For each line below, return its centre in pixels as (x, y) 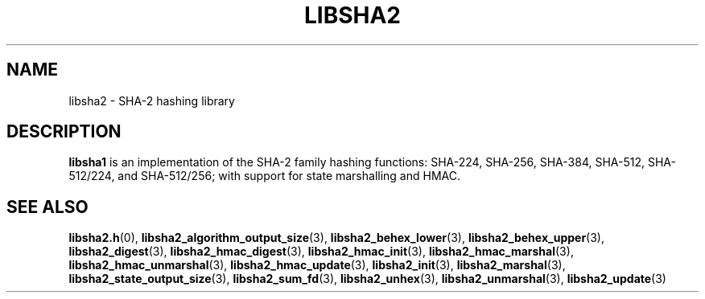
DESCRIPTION (64, 132)
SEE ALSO (47, 207)
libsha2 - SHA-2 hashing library (152, 100)
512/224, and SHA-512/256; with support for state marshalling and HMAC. (264, 176)
